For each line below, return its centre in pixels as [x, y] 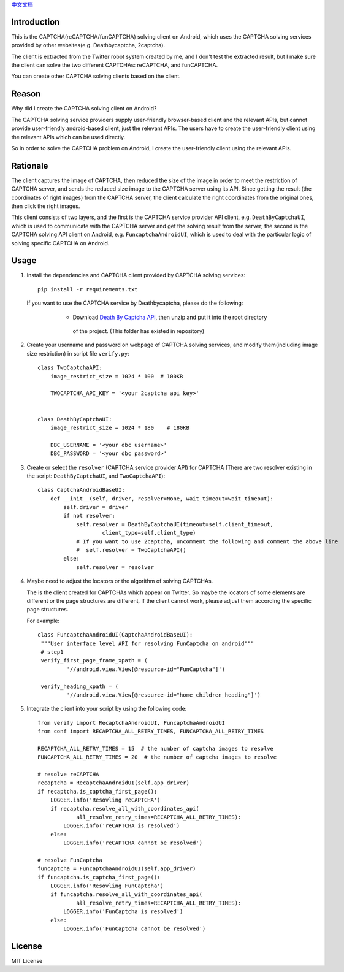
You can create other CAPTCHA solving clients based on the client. [96, 76]
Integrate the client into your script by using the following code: [107, 709]
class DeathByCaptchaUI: [75, 419]
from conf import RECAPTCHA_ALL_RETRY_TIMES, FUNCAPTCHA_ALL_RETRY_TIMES [151, 732]
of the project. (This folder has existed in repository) [139, 331]
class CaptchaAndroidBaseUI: [81, 490]
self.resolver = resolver [115, 567]
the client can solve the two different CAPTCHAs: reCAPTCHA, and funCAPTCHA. [114, 65]
